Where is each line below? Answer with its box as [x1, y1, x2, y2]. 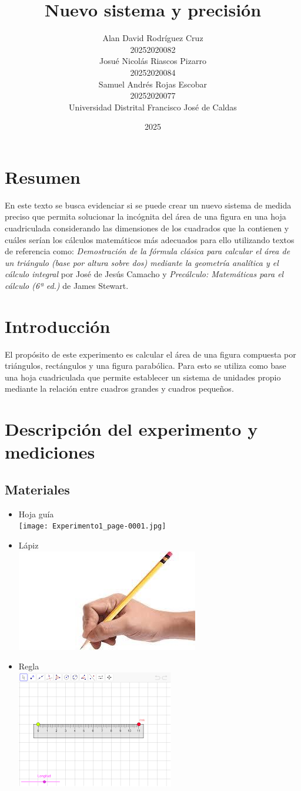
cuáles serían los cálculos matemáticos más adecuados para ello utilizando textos [5, 233, 295, 245]
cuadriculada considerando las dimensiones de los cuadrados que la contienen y [5, 222, 289, 234]
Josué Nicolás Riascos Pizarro [99, 55, 206, 67]
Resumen [5, 164, 81, 189]
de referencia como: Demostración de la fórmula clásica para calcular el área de [5, 245, 290, 257]
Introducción [5, 314, 111, 338]
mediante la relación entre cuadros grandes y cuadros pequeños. [5, 382, 234, 395]
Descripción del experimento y [5, 417, 258, 441]
